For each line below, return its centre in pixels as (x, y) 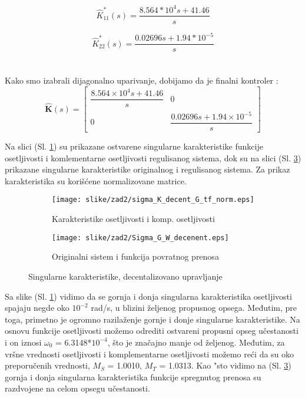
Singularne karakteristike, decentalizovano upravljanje (125, 276)
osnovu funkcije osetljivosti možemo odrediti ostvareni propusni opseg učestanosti (152, 331)
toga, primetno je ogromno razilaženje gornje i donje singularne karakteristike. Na (152, 319)
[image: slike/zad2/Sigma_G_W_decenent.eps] (140, 238)
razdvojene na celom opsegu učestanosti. (77, 388)
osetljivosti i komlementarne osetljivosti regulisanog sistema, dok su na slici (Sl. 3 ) (153, 157)
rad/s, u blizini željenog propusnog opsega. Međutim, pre (194, 308)
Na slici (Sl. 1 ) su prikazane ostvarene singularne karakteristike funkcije (134, 146)
